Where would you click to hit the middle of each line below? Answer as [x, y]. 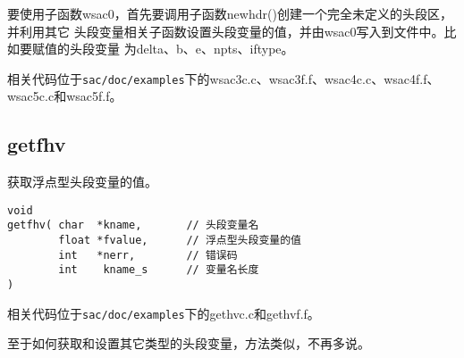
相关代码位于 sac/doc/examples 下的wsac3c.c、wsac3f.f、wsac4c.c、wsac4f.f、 [224, 78]
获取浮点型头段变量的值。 [82, 182]
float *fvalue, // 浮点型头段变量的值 [180, 241]
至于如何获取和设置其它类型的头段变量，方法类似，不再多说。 [189, 343]
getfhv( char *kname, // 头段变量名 [133, 225]
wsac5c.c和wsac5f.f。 [65, 96]
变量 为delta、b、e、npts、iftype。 [194, 49]
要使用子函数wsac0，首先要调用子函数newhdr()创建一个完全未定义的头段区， [230, 13]
